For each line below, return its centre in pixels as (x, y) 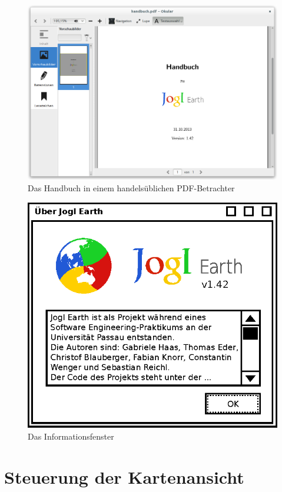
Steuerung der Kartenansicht (124, 477)
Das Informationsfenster (71, 436)
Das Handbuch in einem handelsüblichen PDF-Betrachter (131, 187)
